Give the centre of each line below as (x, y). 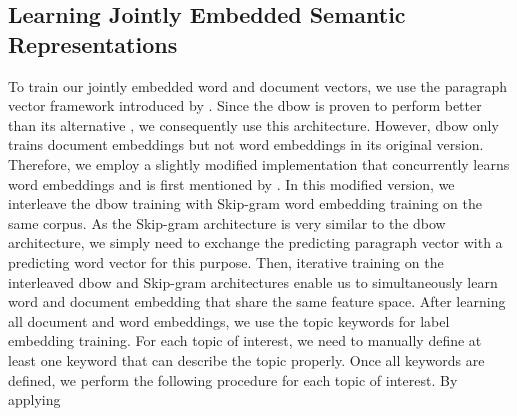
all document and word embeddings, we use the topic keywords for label (229, 320)
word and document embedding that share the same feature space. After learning (257, 301)
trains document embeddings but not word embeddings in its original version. (246, 144)
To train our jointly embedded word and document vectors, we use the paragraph (257, 85)
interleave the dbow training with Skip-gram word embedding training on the (245, 203)
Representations (93, 43)
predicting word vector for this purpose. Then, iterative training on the (226, 261)
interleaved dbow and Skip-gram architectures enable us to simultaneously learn (253, 281)
